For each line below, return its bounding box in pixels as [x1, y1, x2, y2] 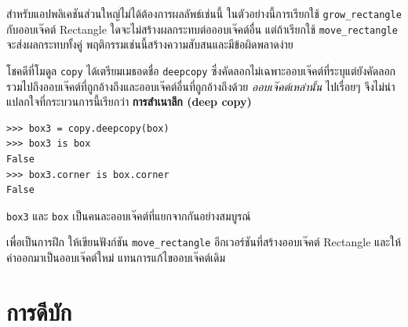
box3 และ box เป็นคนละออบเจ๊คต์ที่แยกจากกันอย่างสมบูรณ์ [6, 207, 251, 223]
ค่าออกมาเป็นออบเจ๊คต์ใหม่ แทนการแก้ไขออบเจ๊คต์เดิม [6, 249, 226, 266]
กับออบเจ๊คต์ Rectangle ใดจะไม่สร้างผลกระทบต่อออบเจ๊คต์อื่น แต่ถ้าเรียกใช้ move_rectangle [6, 20, 398, 37]
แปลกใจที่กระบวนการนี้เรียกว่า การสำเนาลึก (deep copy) [6, 93, 252, 110]
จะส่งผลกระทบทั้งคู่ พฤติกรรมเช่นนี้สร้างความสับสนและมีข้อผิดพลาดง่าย [6, 36, 293, 53]
